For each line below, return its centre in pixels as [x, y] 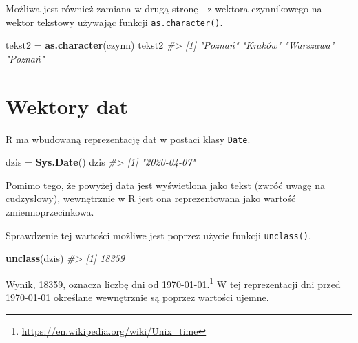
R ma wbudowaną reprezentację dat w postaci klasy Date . [128, 139]
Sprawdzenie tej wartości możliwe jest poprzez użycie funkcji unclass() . [158, 235]
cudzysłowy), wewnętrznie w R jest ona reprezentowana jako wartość [151, 198]
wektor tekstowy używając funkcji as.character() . [114, 22]
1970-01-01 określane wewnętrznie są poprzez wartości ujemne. [137, 297]
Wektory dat [67, 106]
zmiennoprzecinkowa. [50, 212]
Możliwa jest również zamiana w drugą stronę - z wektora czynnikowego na [164, 8]
